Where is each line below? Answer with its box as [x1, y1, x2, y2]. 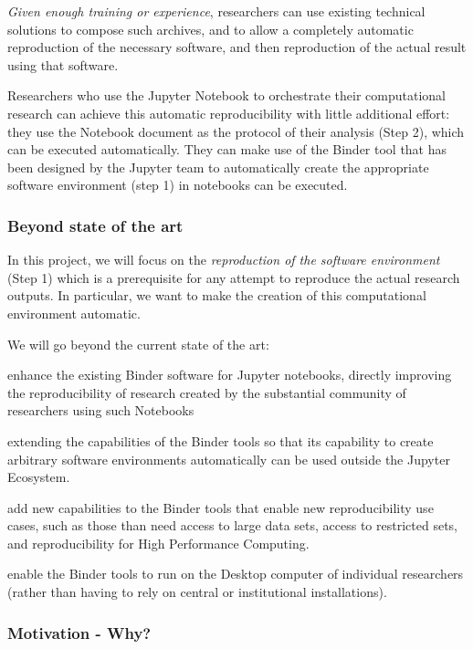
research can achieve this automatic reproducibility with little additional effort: [7, 103, 450, 122]
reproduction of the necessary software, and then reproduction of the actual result [7, 37, 467, 57]
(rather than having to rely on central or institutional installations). [7, 582, 387, 602]
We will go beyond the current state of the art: [7, 334, 269, 353]
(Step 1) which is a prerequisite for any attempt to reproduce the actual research [7, 267, 460, 287]
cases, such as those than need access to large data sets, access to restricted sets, [7, 516, 457, 535]
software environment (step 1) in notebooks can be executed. [7, 175, 348, 194]
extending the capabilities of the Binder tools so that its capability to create [7, 431, 434, 450]
